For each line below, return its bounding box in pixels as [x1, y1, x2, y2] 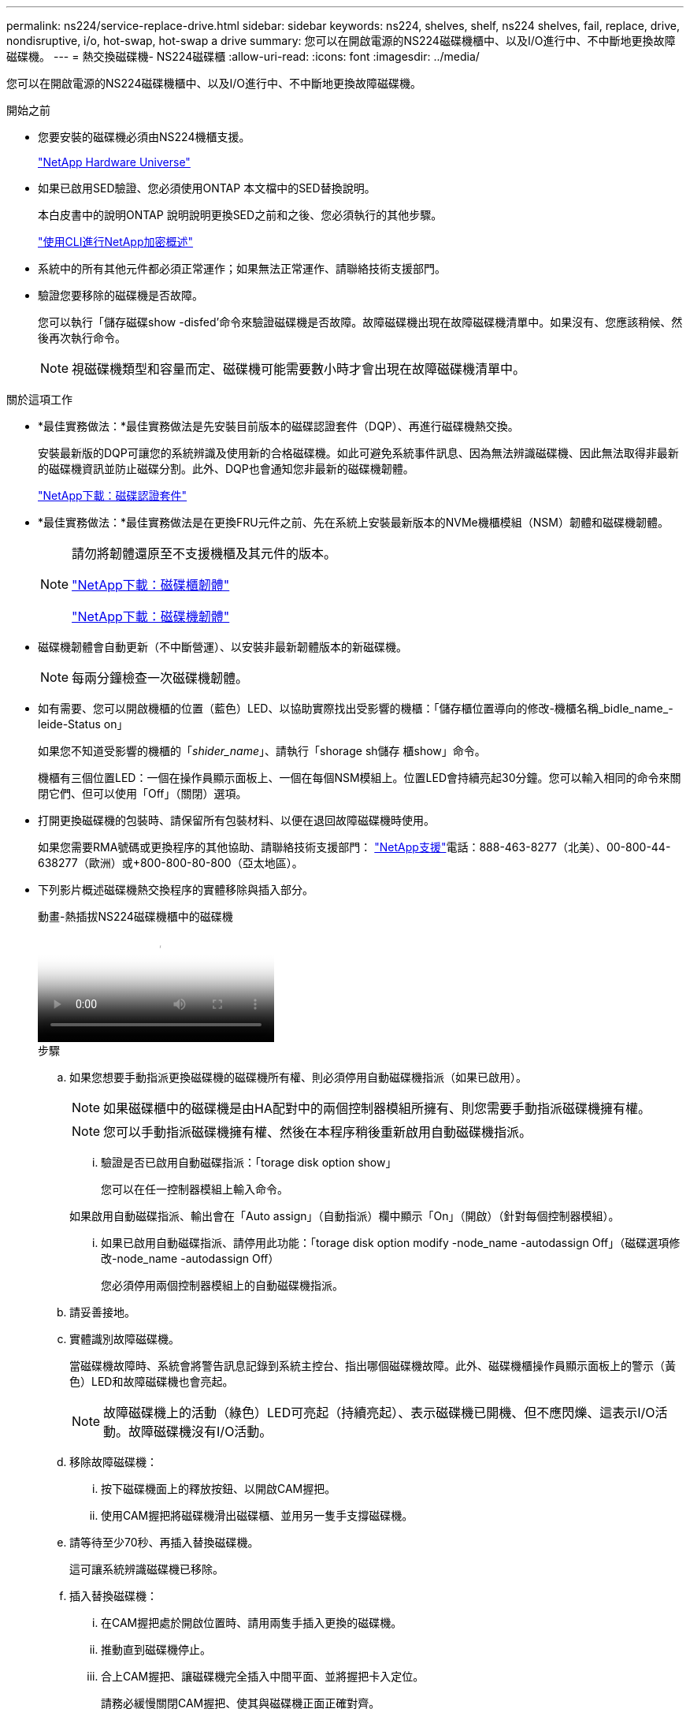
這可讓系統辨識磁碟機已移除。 [69, 1562, 224, 1576]
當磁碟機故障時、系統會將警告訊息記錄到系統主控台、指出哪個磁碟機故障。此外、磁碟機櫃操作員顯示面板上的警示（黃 [69, 1359, 676, 1372]
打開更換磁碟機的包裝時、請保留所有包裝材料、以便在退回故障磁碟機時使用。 [38, 813, 435, 827]
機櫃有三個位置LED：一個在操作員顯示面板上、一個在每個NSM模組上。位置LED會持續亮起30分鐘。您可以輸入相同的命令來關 [38, 771, 681, 784]
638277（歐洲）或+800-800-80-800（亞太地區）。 [38, 856, 303, 869]
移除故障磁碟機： [69, 1455, 158, 1468]
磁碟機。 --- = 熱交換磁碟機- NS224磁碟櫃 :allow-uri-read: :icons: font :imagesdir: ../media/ [6, 50, 480, 63]
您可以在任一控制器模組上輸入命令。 [101, 1182, 288, 1196]
